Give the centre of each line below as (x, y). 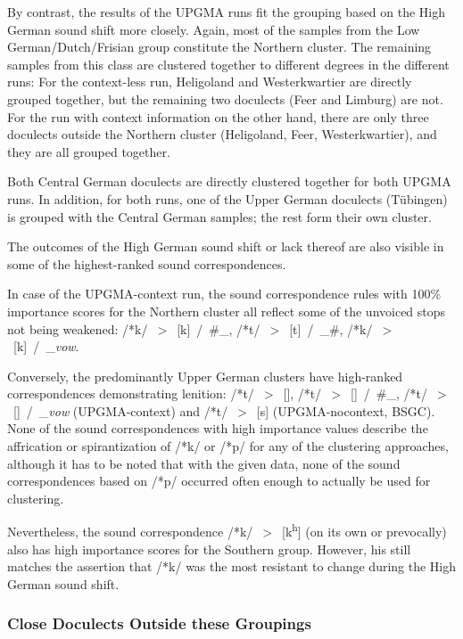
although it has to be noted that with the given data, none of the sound (204, 463)
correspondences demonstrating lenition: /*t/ (131, 393)
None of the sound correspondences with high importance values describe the (218, 428)
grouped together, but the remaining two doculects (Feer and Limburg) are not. (225, 98)
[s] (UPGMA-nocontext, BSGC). (346, 410)
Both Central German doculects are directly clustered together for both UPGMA (229, 181)
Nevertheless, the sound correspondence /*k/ (130, 532)
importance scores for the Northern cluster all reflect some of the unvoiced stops (227, 311)
